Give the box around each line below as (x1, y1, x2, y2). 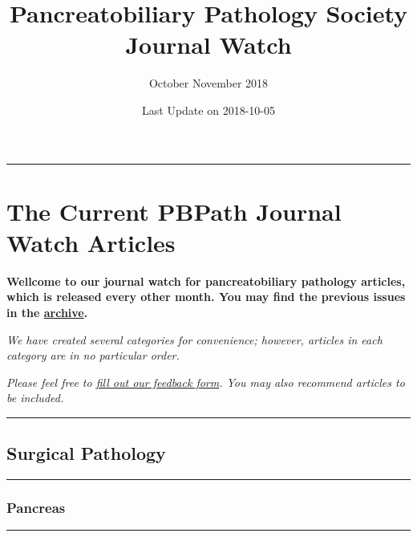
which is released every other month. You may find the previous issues (6, 288, 406, 305)
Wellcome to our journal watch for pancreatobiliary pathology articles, (6, 272, 406, 289)
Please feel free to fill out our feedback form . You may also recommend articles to (6, 373, 405, 390)
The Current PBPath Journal (6, 194, 342, 227)
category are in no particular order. (6, 347, 180, 364)
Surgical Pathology (6, 441, 166, 466)
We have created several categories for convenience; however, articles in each (6, 331, 383, 348)
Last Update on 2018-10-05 (142, 101, 275, 118)
